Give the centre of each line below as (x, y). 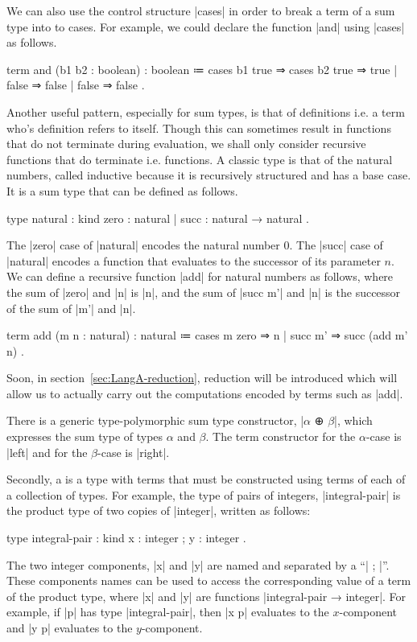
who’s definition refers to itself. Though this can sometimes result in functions (199, 128)
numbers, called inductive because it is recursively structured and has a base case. (209, 175)
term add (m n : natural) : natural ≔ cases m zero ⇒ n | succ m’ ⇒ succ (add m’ (207, 335)
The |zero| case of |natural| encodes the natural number (143, 245)
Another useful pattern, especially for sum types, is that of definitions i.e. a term (206, 111)
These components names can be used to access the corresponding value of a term (209, 580)
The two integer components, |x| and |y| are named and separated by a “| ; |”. (198, 564)
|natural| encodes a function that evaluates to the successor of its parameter (194, 260)
